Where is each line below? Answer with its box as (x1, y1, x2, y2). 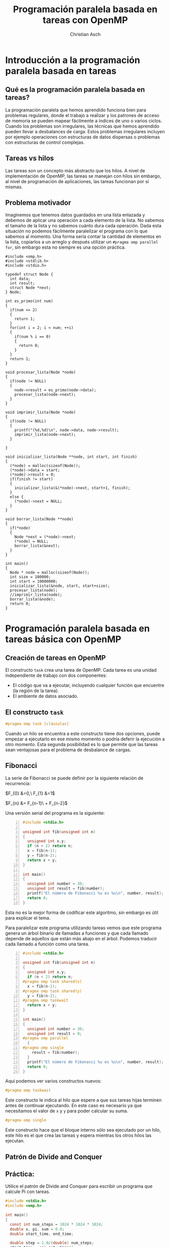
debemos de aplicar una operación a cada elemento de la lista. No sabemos (5, 217, 164, 223)
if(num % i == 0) (14, 334, 51, 339)
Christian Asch (70, 31, 101, 37)
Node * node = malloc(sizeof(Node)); (10, 570, 90, 575)
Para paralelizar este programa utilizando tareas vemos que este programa (5, 925, 162, 931)
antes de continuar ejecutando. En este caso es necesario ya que (5, 1103, 142, 1109)
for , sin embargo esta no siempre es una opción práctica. (5, 244, 126, 250)
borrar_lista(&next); (14, 543, 60, 549)
